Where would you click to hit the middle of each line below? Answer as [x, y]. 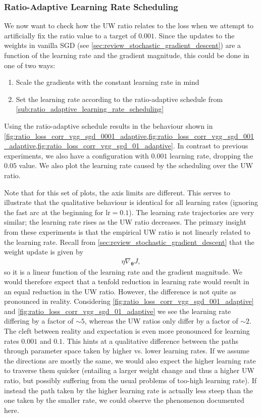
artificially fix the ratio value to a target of [70, 35]
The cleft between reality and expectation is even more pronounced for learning [127, 331]
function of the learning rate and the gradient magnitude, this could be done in [127, 55]
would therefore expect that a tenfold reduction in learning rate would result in [127, 281]
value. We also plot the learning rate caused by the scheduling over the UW [136, 165]
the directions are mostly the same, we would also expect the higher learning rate [130, 360]
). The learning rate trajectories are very [192, 212]
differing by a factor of [39, 321]
